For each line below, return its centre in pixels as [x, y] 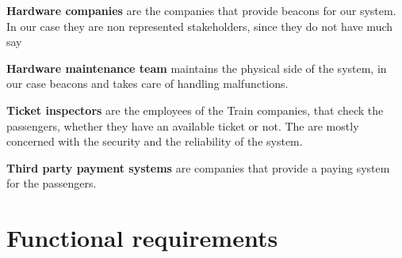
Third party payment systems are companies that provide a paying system [198, 167]
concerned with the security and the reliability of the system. [155, 141]
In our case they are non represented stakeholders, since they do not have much [200, 26]
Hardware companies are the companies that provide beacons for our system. [201, 10]
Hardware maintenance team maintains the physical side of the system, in [197, 68]
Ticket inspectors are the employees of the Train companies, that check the [195, 110]
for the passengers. [52, 183]
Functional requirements [142, 238]
